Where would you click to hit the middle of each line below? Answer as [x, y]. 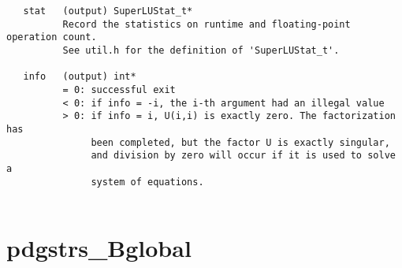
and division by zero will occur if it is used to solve [243, 156]
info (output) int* [80, 77]
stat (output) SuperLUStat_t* [108, 11]
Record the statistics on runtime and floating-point [207, 24]
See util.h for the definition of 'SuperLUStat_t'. [201, 50]
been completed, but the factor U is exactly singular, [240, 142]
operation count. [52, 37]
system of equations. [147, 182]
